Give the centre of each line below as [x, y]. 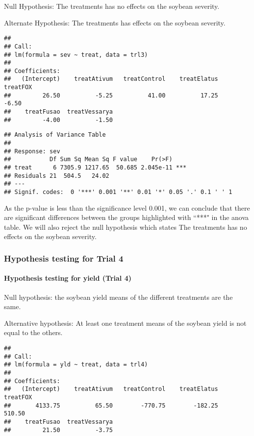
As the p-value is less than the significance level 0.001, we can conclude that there [127, 207]
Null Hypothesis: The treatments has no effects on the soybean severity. [112, 6]
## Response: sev [32, 151]
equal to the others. [33, 332]
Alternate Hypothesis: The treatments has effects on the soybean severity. [115, 22]
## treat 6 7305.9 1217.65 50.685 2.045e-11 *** [95, 168]
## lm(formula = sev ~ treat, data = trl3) [76, 55]
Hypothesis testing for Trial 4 [64, 258]
